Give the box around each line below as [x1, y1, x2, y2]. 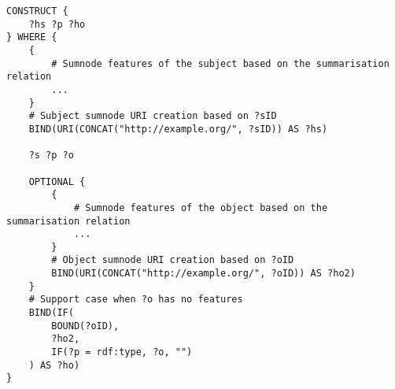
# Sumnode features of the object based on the [73, 202, 328, 213]
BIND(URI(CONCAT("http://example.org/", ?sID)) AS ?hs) [28, 123, 328, 135]
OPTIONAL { [28, 176, 86, 187]
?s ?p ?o [28, 150, 74, 161]
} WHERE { [6, 31, 57, 43]
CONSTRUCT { [6, 6, 68, 17]
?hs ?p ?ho [28, 18, 86, 30]
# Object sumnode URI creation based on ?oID [51, 254, 294, 266]
